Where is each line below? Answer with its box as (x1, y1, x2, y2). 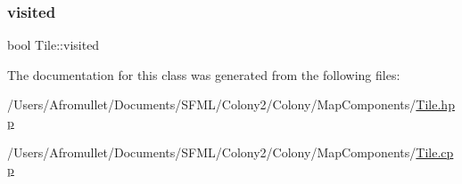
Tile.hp (416, 95, 455, 114)
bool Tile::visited (7, 36, 100, 54)
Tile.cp (416, 142, 454, 161)
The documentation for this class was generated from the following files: (7, 65, 400, 84)
